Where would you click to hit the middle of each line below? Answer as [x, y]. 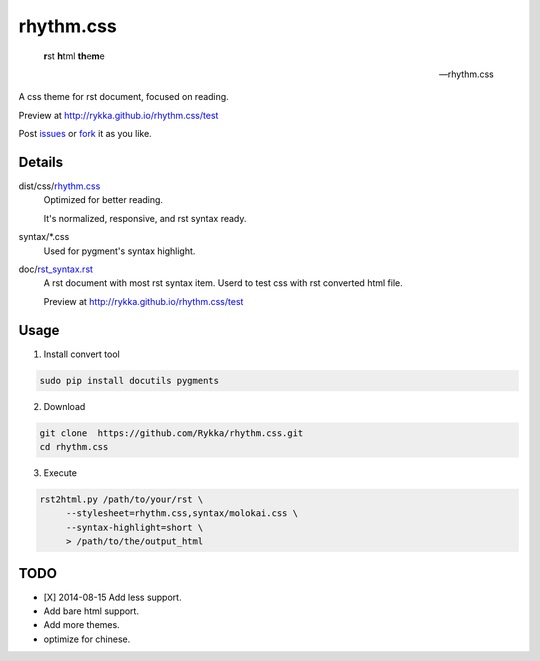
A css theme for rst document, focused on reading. [123, 97]
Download [64, 406]
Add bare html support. [91, 611]
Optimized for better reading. [103, 200]
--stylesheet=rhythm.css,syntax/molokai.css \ [182, 513]
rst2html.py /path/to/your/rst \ [121, 499]
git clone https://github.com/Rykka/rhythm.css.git [171, 433]
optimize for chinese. [87, 639]
